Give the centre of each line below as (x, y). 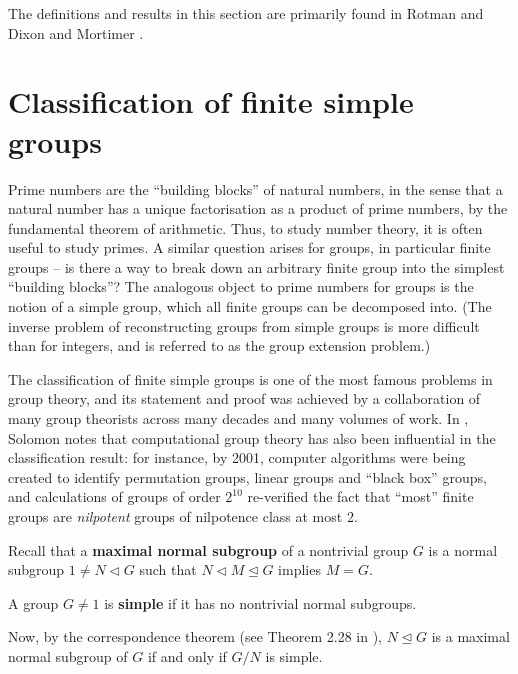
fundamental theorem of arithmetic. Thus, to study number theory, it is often (245, 227)
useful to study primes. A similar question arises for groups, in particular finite (249, 247)
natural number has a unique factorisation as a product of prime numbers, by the (258, 208)
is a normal (463, 549)
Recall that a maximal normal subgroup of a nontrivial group (208, 549)
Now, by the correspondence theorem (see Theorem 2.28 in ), (195, 636)
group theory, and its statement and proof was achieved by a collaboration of (244, 398)
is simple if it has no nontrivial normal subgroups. (260, 602)
